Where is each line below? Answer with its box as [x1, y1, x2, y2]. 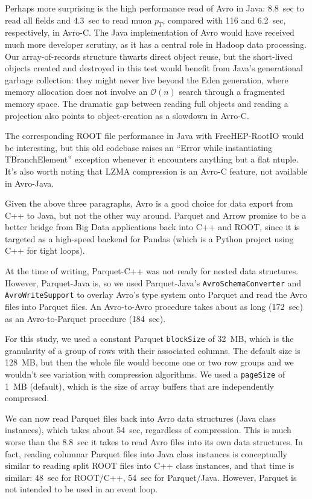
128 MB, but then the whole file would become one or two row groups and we [5, 356, 294, 369]
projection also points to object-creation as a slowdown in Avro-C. [5, 109, 249, 121]
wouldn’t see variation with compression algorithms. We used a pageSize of [5, 368, 285, 381]
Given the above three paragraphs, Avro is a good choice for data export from [5, 197, 293, 210]
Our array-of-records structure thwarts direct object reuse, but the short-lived [5, 50, 293, 62]
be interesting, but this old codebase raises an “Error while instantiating [5, 141, 273, 153]
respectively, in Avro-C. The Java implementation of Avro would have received [5, 26, 294, 39]
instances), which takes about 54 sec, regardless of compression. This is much [5, 423, 291, 436]
